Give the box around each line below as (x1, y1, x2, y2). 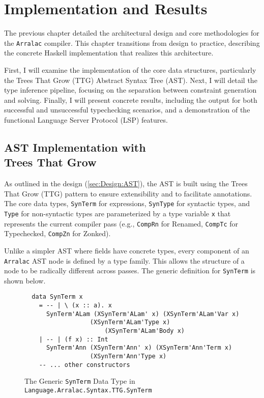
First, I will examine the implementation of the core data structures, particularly (4, 64, 256, 75)
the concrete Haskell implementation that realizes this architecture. (4, 47, 214, 58)
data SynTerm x (32, 293, 83, 301)
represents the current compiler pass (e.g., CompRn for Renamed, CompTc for (4, 218, 238, 229)
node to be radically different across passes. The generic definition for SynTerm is (4, 265, 256, 276)
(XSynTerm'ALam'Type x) (90, 319, 170, 326)
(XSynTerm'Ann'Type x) (90, 353, 167, 360)
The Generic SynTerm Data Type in (24, 376, 135, 386)
